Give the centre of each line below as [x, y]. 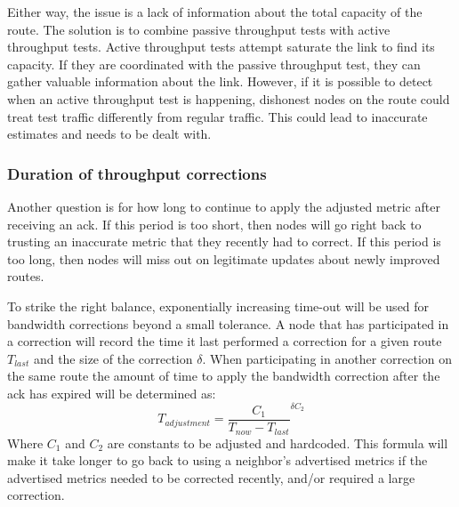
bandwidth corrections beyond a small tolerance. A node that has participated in [228, 323]
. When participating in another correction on [327, 358]
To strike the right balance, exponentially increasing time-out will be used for [218, 306]
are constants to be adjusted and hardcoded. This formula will [278, 443]
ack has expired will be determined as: [112, 393]
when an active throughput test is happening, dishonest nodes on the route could [229, 98]
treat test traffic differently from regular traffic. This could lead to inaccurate [217, 116]
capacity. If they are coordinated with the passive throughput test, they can [214, 64]
